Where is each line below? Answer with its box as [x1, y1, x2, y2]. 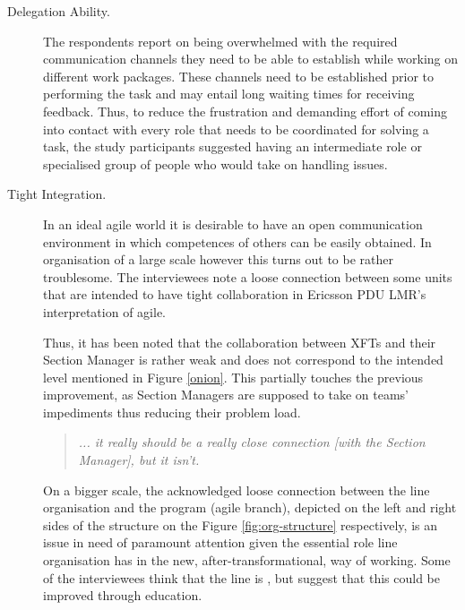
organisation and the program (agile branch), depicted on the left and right [43, 498, 457, 517]
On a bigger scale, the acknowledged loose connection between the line [43, 480, 430, 499]
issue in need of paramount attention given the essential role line [43, 533, 398, 552]
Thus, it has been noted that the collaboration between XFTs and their [43, 332, 436, 351]
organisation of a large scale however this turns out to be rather [43, 250, 393, 269]
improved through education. [43, 586, 202, 605]
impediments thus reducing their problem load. [43, 402, 301, 421]
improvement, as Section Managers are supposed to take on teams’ [43, 385, 409, 404]
